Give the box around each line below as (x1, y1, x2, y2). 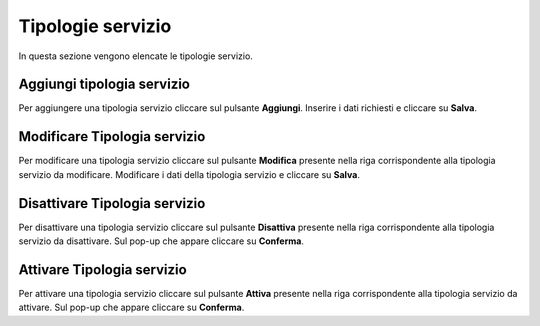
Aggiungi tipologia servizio (18, 76, 190, 93)
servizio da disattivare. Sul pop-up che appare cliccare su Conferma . (18, 235, 305, 247)
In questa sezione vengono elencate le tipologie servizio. (18, 50, 254, 62)
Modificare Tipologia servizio (18, 128, 206, 145)
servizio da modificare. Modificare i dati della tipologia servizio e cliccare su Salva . (18, 168, 360, 180)
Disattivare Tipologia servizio (18, 195, 206, 212)
